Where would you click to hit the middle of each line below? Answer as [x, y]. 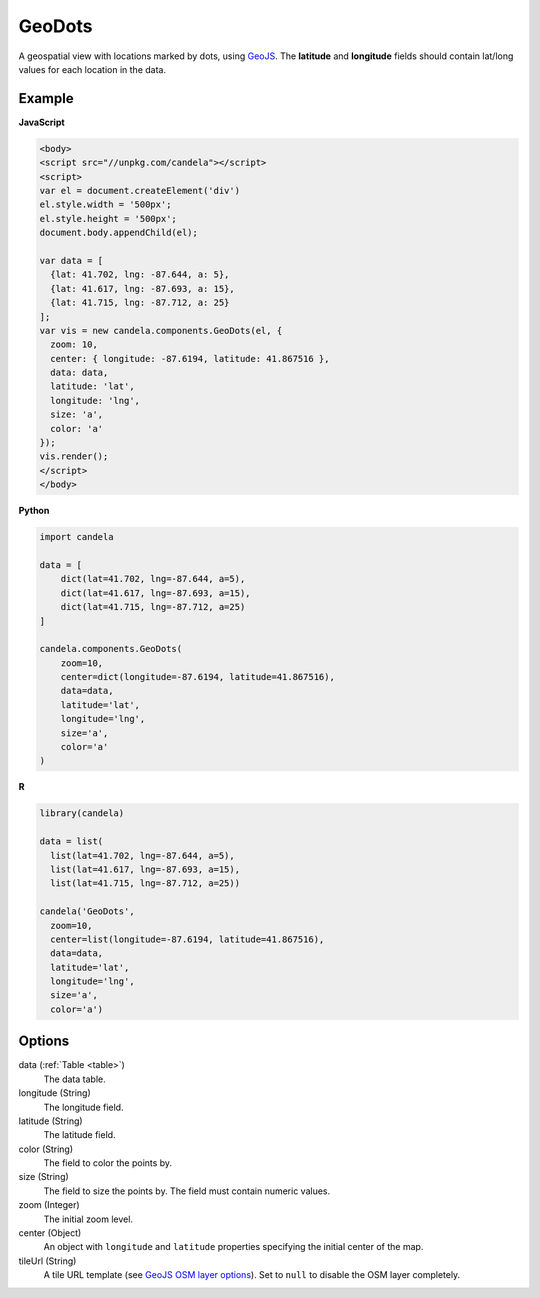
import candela [76, 537]
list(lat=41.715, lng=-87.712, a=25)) [145, 883]
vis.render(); [74, 456]
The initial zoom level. [88, 1219]
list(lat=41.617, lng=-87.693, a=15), [145, 869]
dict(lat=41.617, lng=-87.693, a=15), [155, 593]
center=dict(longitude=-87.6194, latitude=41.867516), [197, 677]
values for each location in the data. [92, 69]
